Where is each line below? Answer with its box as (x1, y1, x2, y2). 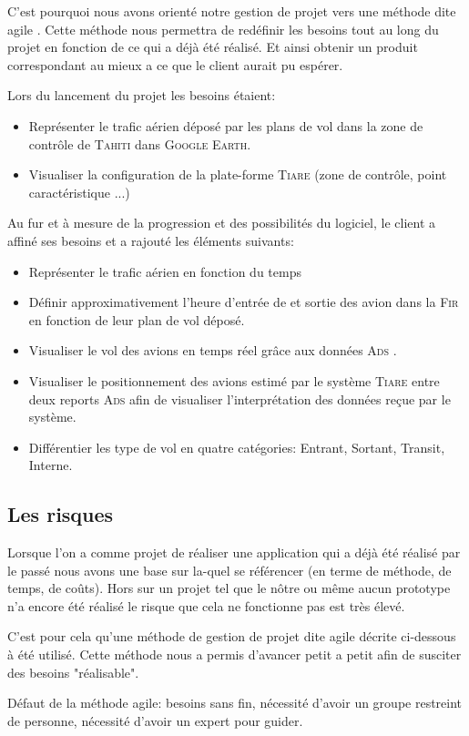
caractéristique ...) (28, 182, 130, 201)
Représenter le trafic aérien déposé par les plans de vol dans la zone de (28, 116, 423, 135)
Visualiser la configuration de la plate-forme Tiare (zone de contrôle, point (28, 165, 447, 184)
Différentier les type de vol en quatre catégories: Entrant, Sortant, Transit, (28, 437, 445, 456)
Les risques (7, 500, 114, 528)
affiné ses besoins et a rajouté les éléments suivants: (7, 230, 294, 250)
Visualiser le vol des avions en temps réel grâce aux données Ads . (28, 341, 397, 360)
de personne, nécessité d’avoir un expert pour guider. (7, 710, 303, 730)
